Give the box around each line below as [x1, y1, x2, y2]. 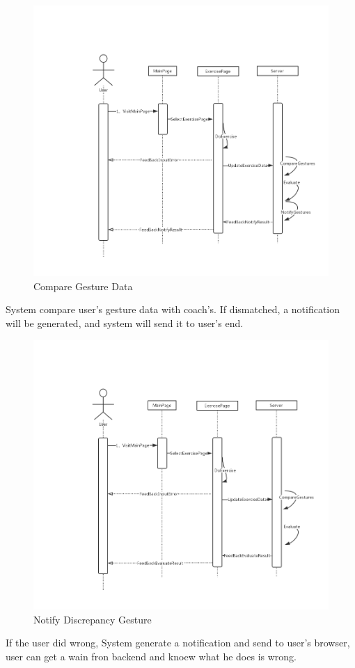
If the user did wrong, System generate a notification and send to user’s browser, [6, 635, 350, 650]
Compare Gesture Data [33, 278, 133, 293]
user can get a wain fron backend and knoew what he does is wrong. [6, 649, 297, 663]
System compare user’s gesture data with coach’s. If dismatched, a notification [6, 302, 340, 317]
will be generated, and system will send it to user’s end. [6, 315, 244, 330]
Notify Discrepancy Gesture [33, 612, 152, 626]
